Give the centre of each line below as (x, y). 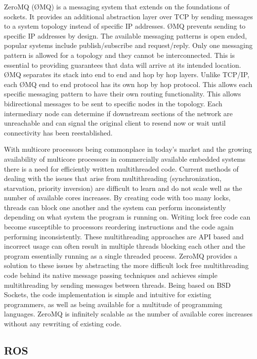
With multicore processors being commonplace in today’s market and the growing (128, 149)
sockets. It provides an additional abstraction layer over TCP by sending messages (128, 16)
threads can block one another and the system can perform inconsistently (115, 207)
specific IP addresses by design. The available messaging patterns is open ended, (126, 35)
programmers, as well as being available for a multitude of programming (113, 304)
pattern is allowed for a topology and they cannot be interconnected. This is (120, 55)
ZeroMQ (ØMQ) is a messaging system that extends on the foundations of (117, 6)
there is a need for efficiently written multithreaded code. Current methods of (121, 168)
